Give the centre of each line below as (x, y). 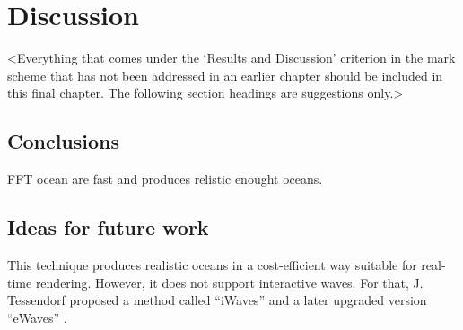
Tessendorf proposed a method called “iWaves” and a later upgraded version (217, 300)
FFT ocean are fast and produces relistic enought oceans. (165, 179)
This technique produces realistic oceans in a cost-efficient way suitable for (212, 264)
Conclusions (64, 141)
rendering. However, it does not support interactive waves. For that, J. (229, 282)
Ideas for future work (108, 227)
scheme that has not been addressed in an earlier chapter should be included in (225, 75)
